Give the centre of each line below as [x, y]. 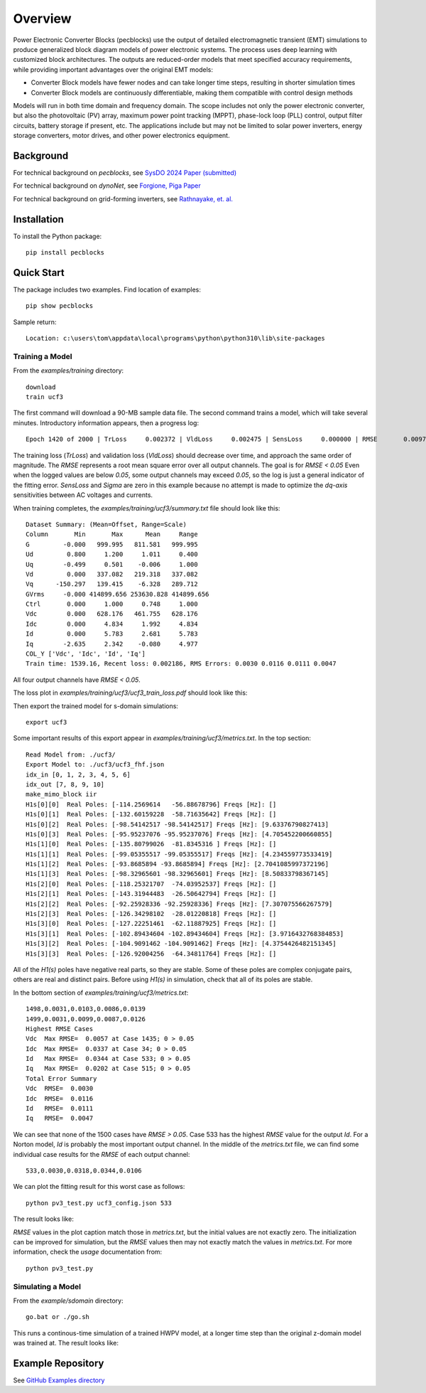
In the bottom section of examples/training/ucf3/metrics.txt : [101, 993]
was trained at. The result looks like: [66, 1343]
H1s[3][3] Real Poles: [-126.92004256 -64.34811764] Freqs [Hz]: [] [151, 954]
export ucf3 [47, 722]
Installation [38, 219]
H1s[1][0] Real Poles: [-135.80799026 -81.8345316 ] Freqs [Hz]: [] [151, 844]
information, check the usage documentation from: [88, 1252]
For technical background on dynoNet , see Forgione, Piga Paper [107, 186]
